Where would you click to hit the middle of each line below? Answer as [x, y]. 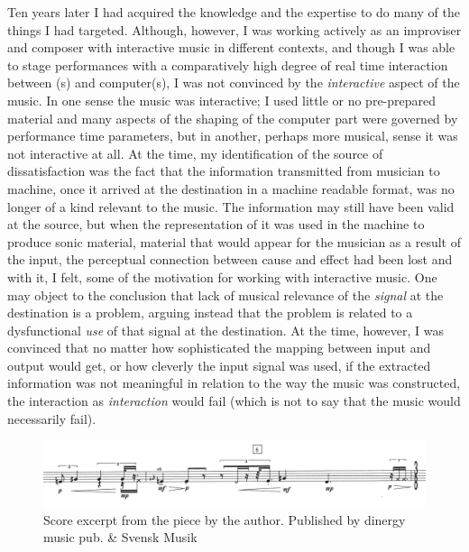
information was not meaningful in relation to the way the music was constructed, [234, 383]
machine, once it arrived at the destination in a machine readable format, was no [231, 188]
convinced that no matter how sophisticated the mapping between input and [219, 348]
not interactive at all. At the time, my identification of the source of [195, 153]
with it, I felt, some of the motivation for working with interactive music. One [222, 276]
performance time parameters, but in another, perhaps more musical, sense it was [233, 136]
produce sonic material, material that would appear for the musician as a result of [234, 241]
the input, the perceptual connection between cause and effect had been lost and [230, 259]
